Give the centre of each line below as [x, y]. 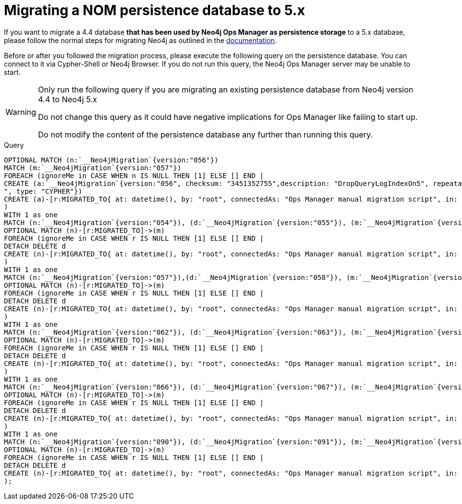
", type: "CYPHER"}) [43, 191]
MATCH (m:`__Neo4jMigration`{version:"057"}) [93, 168]
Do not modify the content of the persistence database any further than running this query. [205, 134]
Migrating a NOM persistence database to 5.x [155, 10]
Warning [21, 112]
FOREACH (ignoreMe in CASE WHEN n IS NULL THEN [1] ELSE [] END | [134, 175]
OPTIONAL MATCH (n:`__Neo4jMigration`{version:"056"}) [111, 160]
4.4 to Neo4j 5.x [68, 99]
